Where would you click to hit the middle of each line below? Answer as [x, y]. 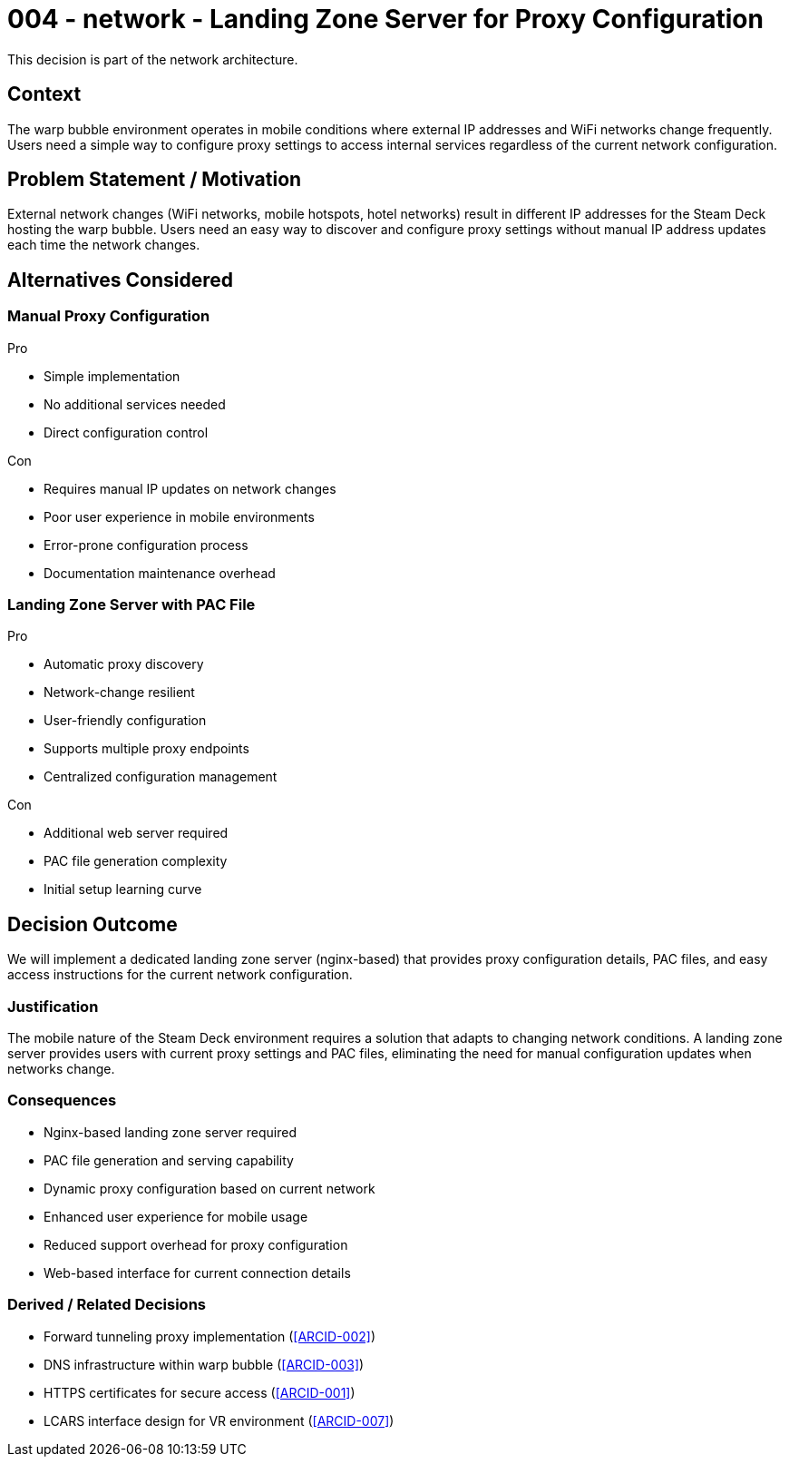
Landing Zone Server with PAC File [131, 605]
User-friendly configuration [125, 721]
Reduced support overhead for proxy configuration [196, 1244]
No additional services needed [135, 404]
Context [44, 94]
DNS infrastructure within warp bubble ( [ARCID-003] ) [204, 1364]
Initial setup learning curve [123, 889]
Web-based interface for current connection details [197, 1272]
